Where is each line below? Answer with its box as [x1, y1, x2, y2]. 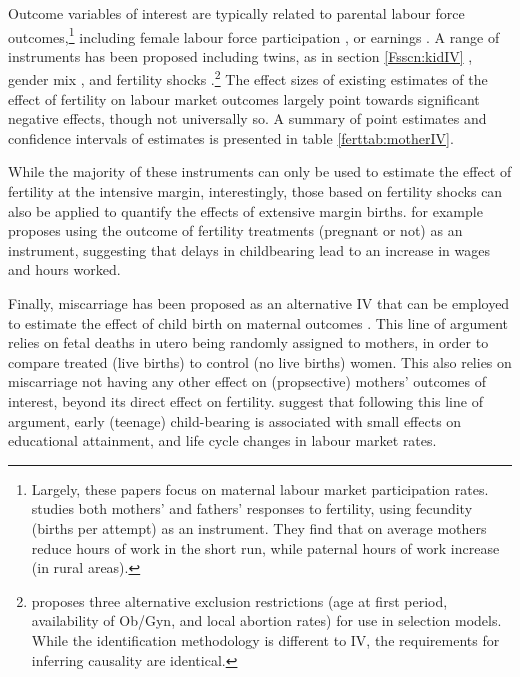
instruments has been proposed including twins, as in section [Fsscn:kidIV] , [8, 45, 473, 66]
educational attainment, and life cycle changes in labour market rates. [8, 430, 437, 451]
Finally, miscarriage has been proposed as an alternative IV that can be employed [8, 293, 510, 314]
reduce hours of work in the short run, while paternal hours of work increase [31, 537, 500, 558]
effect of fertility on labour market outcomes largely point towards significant [8, 88, 480, 109]
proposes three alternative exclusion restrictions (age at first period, [31, 590, 448, 611]
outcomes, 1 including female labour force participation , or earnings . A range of [8, 23, 500, 47]
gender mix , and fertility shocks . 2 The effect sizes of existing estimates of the [8, 66, 488, 90]
